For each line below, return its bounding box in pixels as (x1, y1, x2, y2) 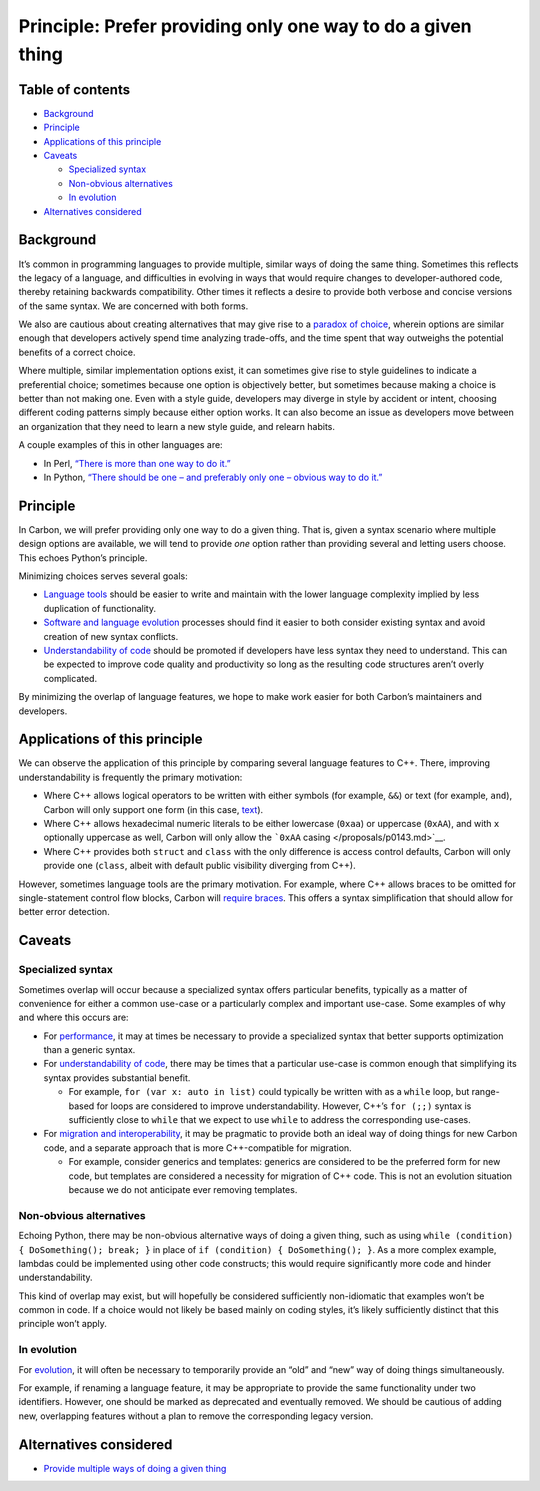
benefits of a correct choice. (18, 346, 136, 358)
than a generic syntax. (43, 1044, 136, 1056)
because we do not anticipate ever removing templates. (68, 1184, 298, 1195)
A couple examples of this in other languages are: (18, 439, 224, 451)
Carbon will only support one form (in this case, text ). (43, 803, 264, 815)
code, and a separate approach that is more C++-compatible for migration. (43, 1141, 352, 1154)
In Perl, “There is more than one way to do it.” (43, 457, 231, 469)
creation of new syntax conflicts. (43, 630, 179, 642)
